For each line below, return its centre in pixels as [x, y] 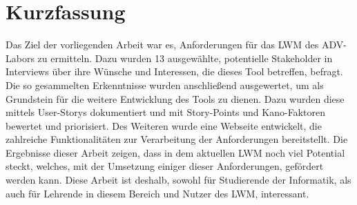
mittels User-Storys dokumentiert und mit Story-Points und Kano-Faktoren [165, 112]
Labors [20, 58]
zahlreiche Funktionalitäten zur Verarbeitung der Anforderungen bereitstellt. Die [177, 139]
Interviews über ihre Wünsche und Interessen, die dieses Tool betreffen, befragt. [174, 71]
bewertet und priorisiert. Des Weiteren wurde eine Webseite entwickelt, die [164, 125]
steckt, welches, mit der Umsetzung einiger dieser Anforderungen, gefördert [165, 166]
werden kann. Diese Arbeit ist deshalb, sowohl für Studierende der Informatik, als [178, 180]
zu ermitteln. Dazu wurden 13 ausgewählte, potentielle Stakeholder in [185, 58]
